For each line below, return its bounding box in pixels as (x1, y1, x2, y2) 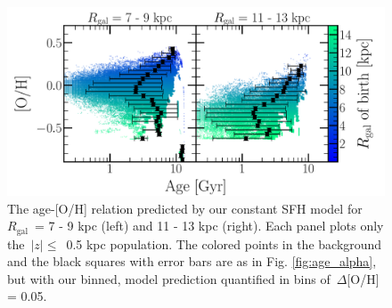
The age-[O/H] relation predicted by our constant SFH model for (7, 199, 363, 217)
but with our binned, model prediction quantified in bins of (7, 269, 331, 288)
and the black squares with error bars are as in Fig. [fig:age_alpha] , (7, 252, 377, 271)
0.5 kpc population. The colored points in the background (66, 234, 382, 253)
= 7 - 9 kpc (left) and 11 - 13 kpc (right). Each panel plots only (34, 216, 384, 235)
